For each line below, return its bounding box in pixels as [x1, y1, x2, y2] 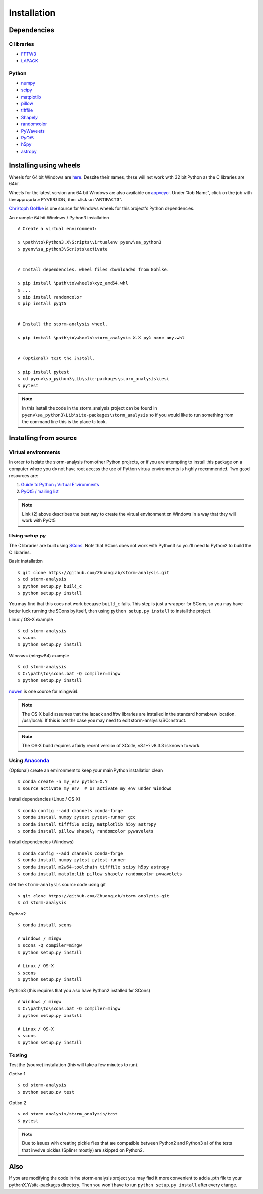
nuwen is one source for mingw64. [9, 688, 79, 695]
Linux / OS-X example [9, 617, 53, 623]
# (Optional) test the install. [18, 356, 95, 361]
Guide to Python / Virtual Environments [21, 481, 99, 487]
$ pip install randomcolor [18, 294, 82, 299]
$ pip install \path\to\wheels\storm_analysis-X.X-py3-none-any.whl [18, 335, 185, 341]
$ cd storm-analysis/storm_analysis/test [18, 1111, 118, 1117]
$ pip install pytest [18, 369, 69, 375]
